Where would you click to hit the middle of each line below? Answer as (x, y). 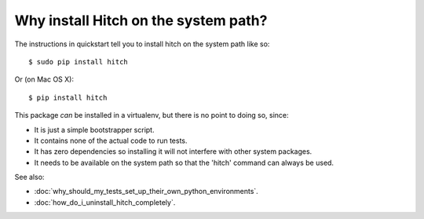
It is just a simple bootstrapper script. (94, 130)
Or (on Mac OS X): (44, 79)
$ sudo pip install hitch (79, 62)
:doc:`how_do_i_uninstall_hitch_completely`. (105, 202)
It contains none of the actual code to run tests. (111, 141)
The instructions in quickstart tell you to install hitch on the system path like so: (142, 44)
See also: (29, 177)
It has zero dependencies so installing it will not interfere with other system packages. (173, 151)
